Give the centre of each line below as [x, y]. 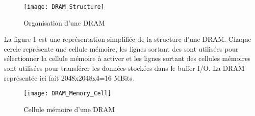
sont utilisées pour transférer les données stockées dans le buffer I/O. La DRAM [124, 68]
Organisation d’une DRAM [64, 22]
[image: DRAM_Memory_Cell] [67, 94]
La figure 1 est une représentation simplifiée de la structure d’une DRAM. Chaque [127, 39]
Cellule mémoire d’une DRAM [69, 109]
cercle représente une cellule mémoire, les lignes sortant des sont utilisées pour [121, 48]
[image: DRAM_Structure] [64, 7]
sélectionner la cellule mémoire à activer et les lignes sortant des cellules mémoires [127, 58]
